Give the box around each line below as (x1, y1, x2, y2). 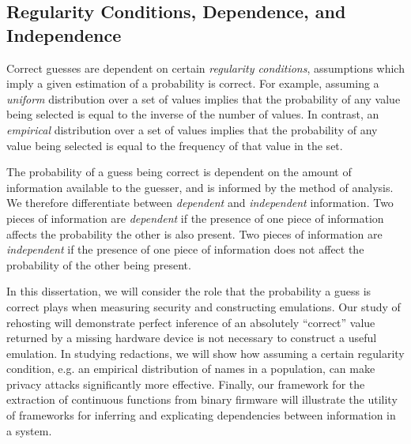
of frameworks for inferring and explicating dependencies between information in (6, 407, 396, 423)
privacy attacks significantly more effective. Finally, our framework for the (6, 375, 365, 392)
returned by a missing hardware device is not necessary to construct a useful (6, 329, 377, 346)
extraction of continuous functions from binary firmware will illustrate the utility (6, 391, 398, 408)
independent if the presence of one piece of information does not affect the (6, 241, 364, 258)
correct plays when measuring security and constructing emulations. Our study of (6, 298, 401, 314)
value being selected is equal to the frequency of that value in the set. (6, 137, 343, 153)
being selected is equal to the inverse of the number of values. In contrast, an (6, 106, 379, 122)
